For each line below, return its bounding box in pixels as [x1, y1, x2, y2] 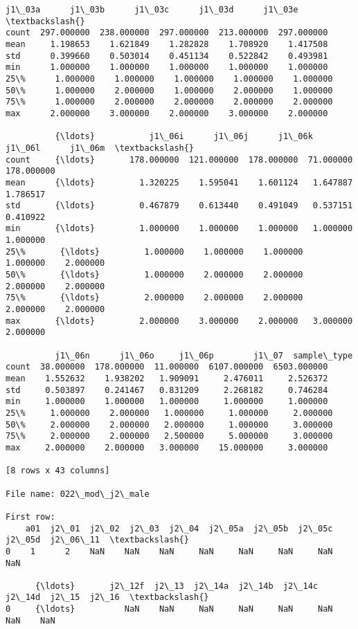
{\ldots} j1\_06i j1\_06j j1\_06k [55, 131, 313, 142]
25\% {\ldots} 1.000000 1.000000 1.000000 [6, 246, 303, 257]
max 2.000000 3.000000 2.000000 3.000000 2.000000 [6, 108, 328, 118]
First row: [6, 511, 55, 522]
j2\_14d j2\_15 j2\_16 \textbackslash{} [6, 592, 209, 603]
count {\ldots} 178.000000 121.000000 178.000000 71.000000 [6, 154, 353, 165]
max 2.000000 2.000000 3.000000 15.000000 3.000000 [6, 442, 328, 453]
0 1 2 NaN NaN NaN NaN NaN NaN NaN [6, 546, 333, 556]
